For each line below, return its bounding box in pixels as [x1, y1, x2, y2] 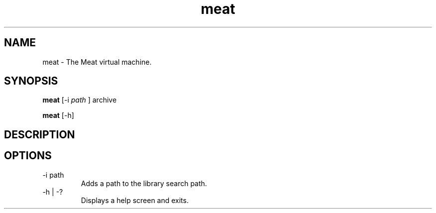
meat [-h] [42, 111, 74, 120]
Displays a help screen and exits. [81, 196, 189, 205]
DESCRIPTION [4, 128, 75, 141]
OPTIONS [4, 149, 52, 162]
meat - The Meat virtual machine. [42, 57, 152, 66]
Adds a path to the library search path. [81, 179, 207, 188]
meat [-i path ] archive [42, 96, 117, 105]
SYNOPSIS [4, 75, 58, 88]
